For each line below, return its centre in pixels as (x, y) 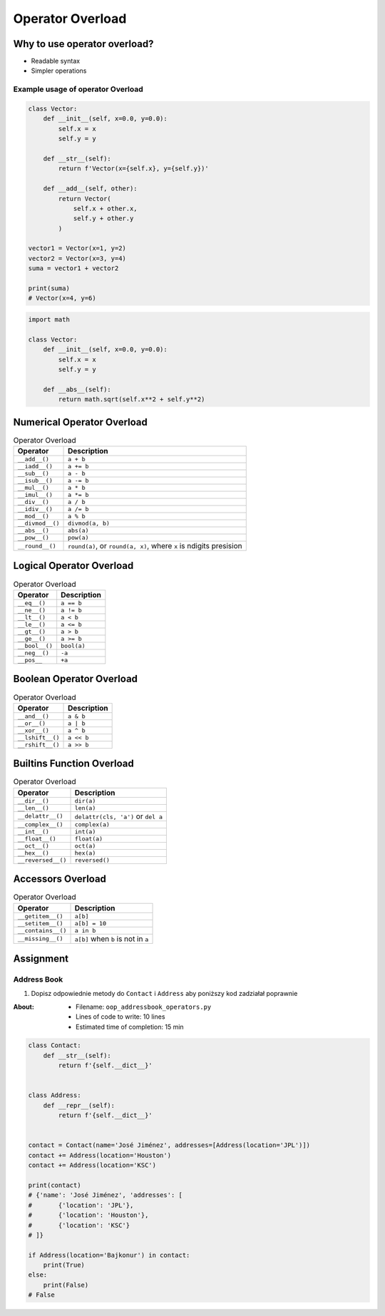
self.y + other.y (103, 219)
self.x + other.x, (106, 208)
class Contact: (55, 1045)
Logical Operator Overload (73, 566)
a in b (85, 930)
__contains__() (42, 930)
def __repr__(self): (79, 1105)
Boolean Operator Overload (76, 679)
